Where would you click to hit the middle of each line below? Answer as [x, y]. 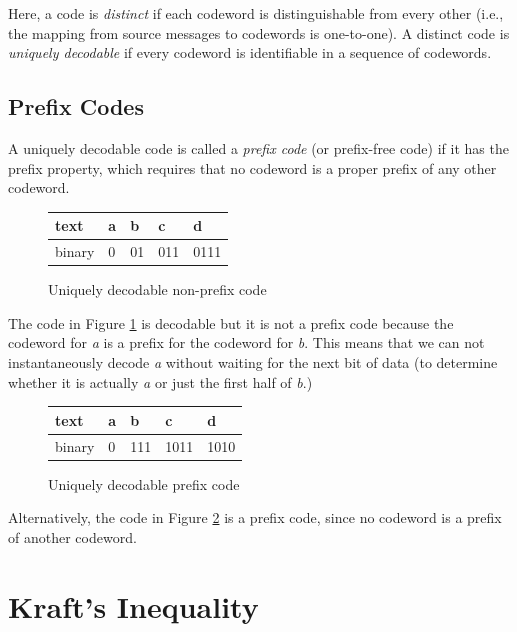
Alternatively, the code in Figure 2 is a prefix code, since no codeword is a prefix [255, 517]
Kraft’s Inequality [133, 605]
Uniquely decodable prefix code [144, 483]
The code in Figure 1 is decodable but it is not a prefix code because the [231, 322]
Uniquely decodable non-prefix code [157, 289]
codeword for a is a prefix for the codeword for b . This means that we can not [246, 342]
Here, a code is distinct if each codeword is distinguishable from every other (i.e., [256, 13]
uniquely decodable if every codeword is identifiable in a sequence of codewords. [250, 52]
